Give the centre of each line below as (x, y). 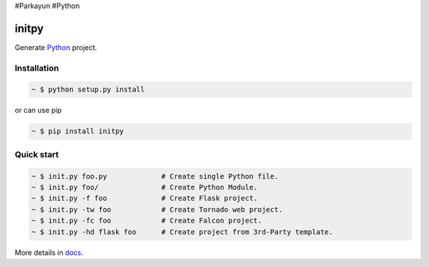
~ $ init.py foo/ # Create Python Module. (145, 187)
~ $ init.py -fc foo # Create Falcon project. (147, 221)
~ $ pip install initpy (78, 132)
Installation (37, 68)
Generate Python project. (56, 47)
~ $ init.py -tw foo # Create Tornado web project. (157, 209)
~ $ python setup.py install (88, 90)
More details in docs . (49, 252)
